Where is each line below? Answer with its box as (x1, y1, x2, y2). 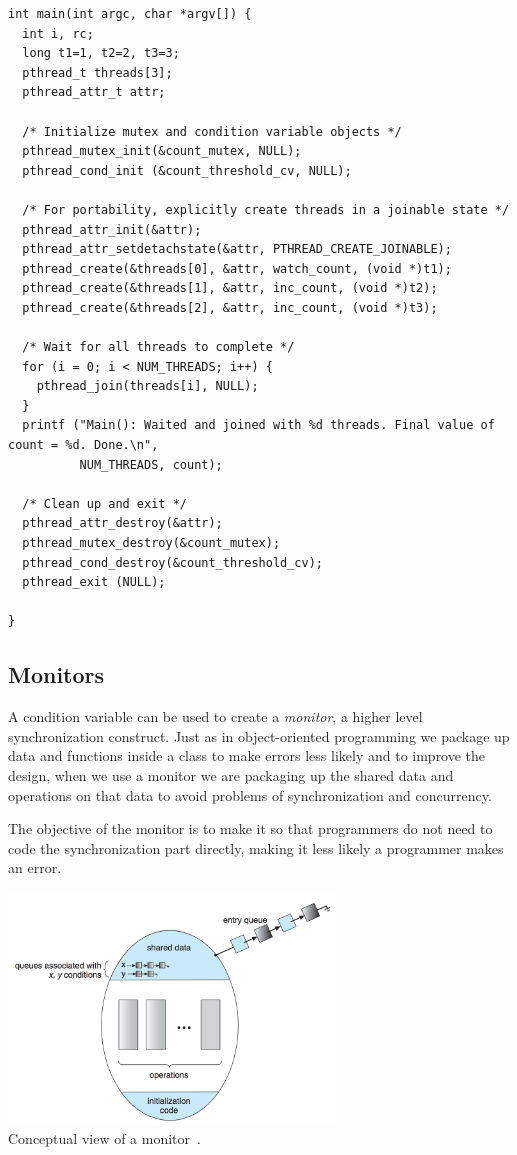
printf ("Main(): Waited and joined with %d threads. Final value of (22, 418, 495, 433)
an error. (8, 857, 62, 878)
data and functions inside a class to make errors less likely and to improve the (8, 745, 486, 766)
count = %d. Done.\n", (8, 438, 159, 453)
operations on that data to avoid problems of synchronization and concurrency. (8, 784, 492, 805)
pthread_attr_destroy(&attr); (22, 516, 223, 531)
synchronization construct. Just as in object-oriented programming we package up (8, 725, 510, 746)
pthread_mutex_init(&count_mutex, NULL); (22, 144, 302, 159)
